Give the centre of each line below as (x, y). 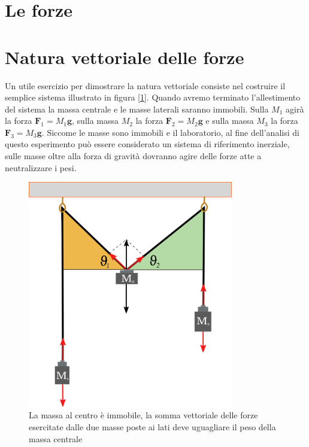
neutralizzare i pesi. (41, 167)
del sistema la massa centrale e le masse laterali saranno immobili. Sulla (137, 109)
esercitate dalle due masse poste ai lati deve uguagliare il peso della (152, 426)
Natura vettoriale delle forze (125, 57)
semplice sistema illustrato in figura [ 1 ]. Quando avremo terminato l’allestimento (153, 97)
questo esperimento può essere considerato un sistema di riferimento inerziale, (147, 144)
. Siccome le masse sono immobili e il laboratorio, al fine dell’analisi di (170, 132)
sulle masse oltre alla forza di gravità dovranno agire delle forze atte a (133, 156)
